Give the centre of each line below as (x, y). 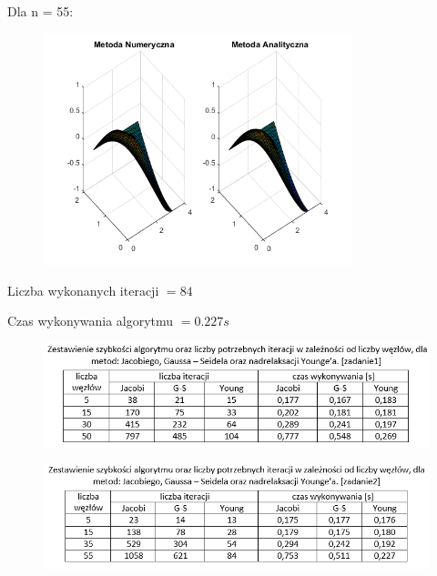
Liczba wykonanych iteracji (83, 290)
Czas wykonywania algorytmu (91, 321)
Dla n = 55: (41, 11)
